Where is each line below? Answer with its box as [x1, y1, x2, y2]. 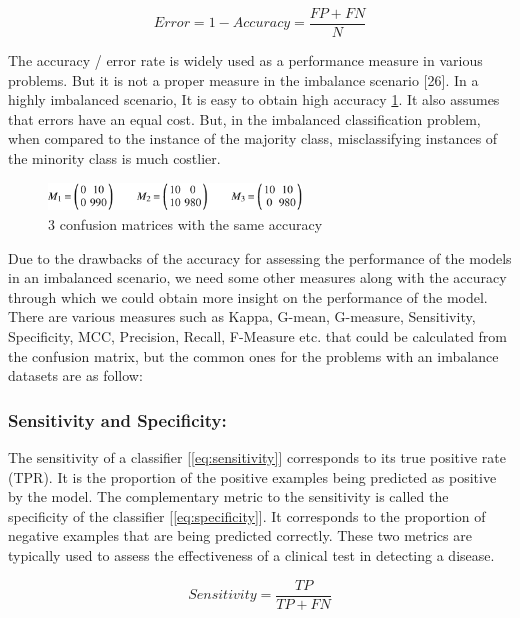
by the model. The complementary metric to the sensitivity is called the [8, 486, 449, 507]
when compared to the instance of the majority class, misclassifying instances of [8, 128, 498, 149]
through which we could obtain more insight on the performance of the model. [8, 286, 488, 307]
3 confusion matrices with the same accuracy [48, 214, 323, 235]
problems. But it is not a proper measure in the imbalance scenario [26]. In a [8, 69, 479, 90]
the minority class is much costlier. [8, 148, 221, 169]
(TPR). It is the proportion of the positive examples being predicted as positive [8, 466, 497, 487]
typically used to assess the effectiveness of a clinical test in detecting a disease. [8, 545, 495, 565]
